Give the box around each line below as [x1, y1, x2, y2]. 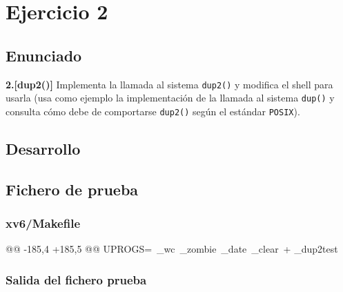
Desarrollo [6, 137, 81, 159]
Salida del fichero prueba [6, 271, 147, 288]
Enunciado [6, 44, 82, 66]
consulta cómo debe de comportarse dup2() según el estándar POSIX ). [6, 104, 300, 118]
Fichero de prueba [6, 178, 139, 199]
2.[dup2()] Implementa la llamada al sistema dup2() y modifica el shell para [6, 77, 333, 91]
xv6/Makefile [6, 215, 81, 232]
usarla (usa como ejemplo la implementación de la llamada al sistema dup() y [6, 90, 335, 105]
